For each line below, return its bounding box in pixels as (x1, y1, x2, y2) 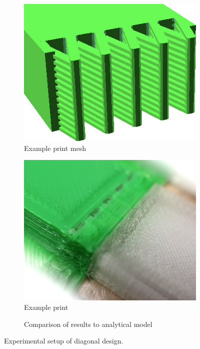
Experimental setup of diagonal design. (4, 335, 123, 346)
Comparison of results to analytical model (24, 318, 152, 329)
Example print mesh (24, 142, 86, 153)
